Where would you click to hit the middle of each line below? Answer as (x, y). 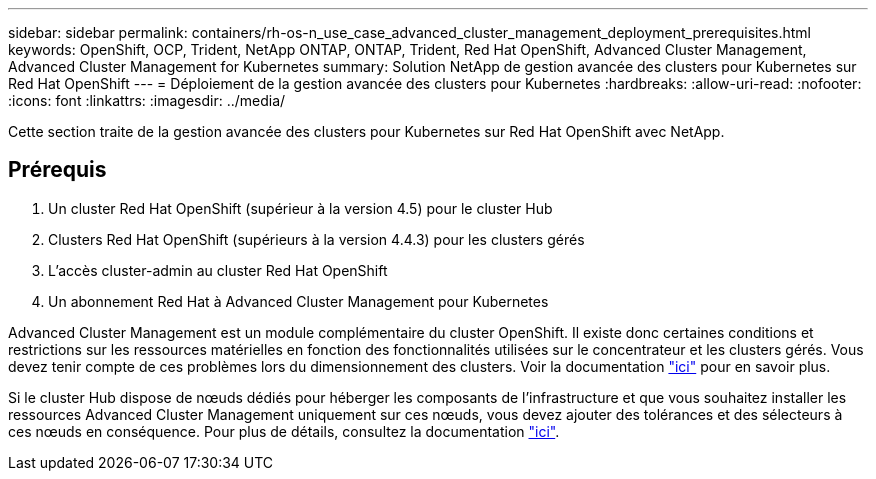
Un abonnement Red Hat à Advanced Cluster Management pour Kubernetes (298, 301)
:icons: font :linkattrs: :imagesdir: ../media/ (147, 100)
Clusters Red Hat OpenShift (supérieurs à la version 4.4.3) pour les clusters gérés (316, 239)
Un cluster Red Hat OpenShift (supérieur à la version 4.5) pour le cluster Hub (300, 208)
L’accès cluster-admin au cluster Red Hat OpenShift (218, 270)
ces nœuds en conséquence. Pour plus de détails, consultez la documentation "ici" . (284, 431)
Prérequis (57, 170)
